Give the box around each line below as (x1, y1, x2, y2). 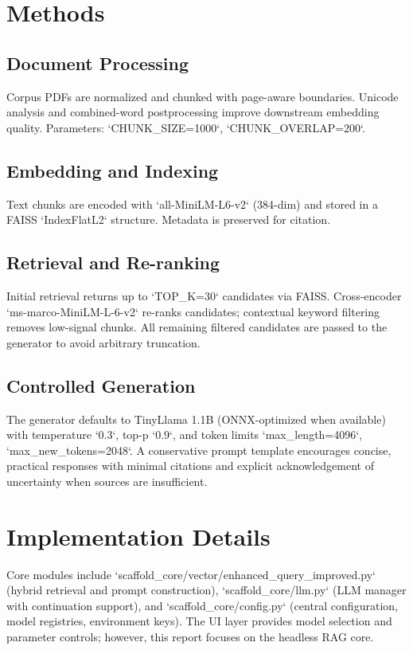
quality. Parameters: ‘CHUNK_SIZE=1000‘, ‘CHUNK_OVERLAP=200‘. (6, 119, 365, 135)
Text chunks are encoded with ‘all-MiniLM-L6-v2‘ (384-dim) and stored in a (6, 195, 378, 212)
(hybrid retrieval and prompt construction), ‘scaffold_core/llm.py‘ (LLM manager (6, 581, 407, 598)
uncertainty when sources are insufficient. (6, 472, 208, 489)
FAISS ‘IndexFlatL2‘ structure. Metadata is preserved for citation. (6, 211, 331, 228)
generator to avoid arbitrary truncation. (6, 334, 201, 350)
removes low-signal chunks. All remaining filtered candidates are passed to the (6, 319, 388, 335)
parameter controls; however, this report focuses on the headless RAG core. (6, 628, 374, 644)
